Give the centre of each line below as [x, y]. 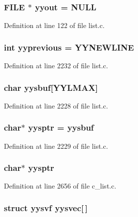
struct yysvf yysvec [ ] [46, 207]
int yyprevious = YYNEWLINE [69, 47]
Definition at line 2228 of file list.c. [56, 105]
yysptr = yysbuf [61, 127]
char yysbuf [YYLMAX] [51, 87]
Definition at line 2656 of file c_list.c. [60, 186]
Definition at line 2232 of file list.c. [56, 66]
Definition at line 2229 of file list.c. [56, 146]
